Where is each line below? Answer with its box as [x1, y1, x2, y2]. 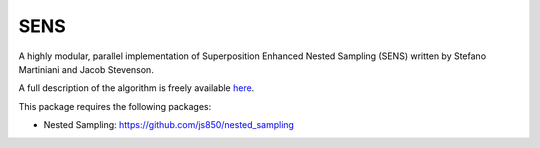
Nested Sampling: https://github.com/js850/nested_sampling [43, 119, 295, 131]
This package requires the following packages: [18, 100, 212, 112]
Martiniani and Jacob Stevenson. [18, 63, 154, 75]
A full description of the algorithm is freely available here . [18, 82, 255, 94]
